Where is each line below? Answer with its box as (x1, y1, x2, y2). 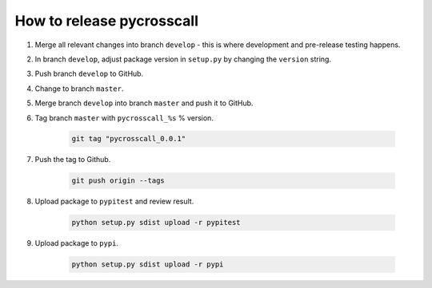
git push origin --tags (71, 176, 166, 185)
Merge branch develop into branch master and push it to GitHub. (34, 98, 254, 108)
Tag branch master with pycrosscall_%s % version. (34, 112, 214, 123)
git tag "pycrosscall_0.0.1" (71, 134, 186, 144)
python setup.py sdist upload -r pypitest (71, 218, 241, 227)
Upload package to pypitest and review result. (34, 196, 194, 207)
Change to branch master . (34, 84, 124, 93)
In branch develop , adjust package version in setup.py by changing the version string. (34, 54, 332, 64)
